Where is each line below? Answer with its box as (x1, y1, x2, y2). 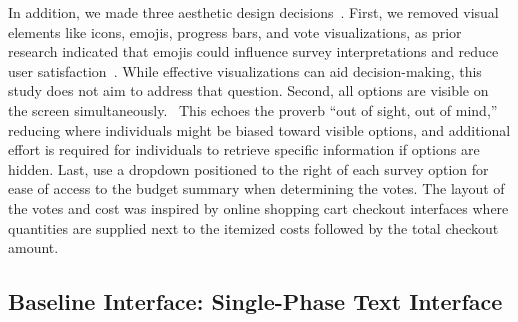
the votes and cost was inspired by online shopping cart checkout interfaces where (8, 197, 509, 218)
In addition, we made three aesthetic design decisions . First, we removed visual (8, 2, 499, 22)
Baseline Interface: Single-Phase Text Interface (8, 286, 503, 317)
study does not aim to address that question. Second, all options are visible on (8, 80, 489, 101)
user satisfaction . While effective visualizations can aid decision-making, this (8, 60, 482, 81)
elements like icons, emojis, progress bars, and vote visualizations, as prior (8, 21, 462, 42)
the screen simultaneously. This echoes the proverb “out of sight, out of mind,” (8, 99, 498, 120)
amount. (8, 237, 59, 258)
